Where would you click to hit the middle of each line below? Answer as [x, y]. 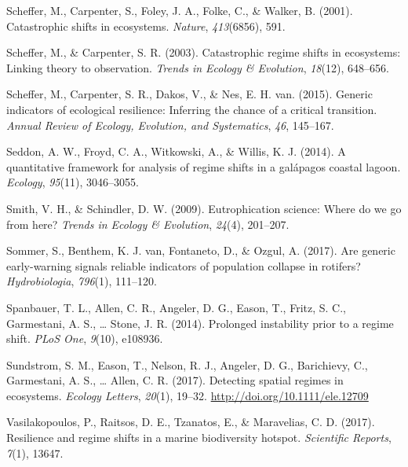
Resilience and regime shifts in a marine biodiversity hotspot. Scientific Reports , [199, 438]
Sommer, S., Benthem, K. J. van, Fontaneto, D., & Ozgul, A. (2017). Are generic [201, 250]
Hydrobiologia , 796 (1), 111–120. [82, 281]
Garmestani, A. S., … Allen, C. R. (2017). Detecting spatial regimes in [175, 380]
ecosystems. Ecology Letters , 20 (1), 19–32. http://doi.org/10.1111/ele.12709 [188, 395]
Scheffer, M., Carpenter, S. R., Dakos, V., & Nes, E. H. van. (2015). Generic [189, 94]
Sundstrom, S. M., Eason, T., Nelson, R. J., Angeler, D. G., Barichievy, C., [187, 364]
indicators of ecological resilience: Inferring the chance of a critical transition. [192, 109]
